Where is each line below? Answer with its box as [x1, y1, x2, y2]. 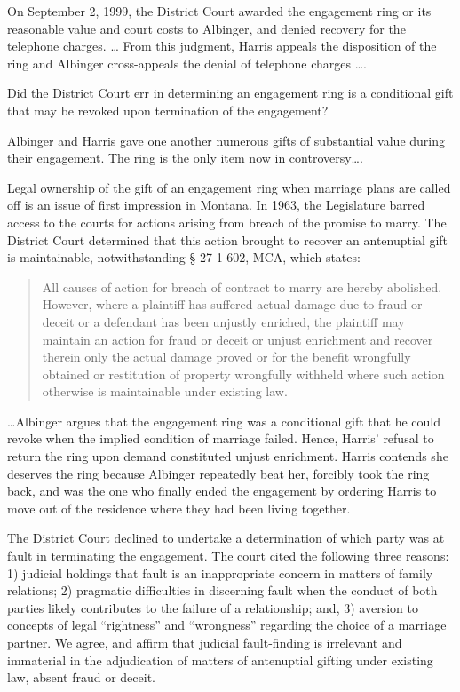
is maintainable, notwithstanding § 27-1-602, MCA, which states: [7, 248, 361, 266]
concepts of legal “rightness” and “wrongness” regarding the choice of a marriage [7, 616, 447, 634]
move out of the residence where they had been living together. [7, 498, 351, 517]
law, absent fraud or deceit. [7, 668, 155, 687]
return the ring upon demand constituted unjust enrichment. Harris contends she [7, 447, 448, 465]
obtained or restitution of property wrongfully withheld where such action [42, 364, 445, 383]
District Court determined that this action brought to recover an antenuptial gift [7, 230, 448, 249]
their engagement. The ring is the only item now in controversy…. [7, 148, 363, 167]
